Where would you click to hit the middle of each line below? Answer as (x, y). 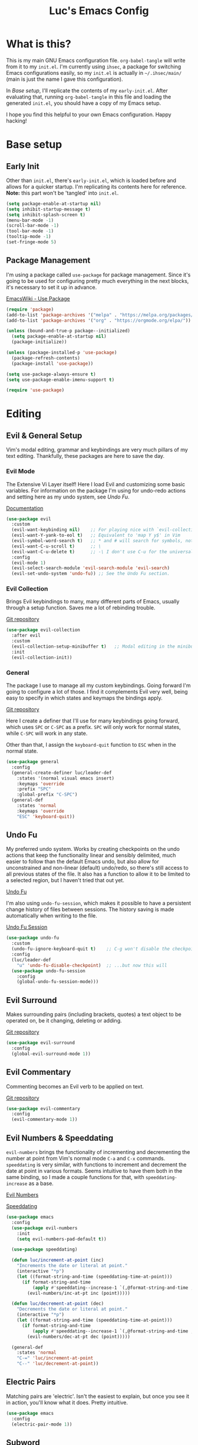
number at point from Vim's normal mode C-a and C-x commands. (86, 1159)
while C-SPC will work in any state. (47, 733)
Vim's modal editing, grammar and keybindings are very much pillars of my (97, 450)
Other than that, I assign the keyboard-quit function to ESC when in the (91, 745)
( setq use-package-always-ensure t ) (51, 374)
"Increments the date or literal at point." (72, 1266)
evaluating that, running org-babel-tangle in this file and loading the (89, 97)
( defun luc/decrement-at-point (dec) (58, 1304)
